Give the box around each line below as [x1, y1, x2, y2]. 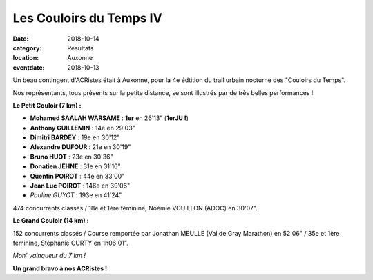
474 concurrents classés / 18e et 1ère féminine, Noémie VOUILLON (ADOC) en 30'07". [12, 203, 258, 212]
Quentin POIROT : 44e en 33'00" [30, 172, 125, 180]
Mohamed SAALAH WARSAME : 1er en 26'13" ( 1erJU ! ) [30, 114, 189, 122]
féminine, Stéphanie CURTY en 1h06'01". [12, 239, 129, 247]
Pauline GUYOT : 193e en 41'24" [30, 191, 122, 199]
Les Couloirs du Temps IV [12, 10, 162, 26]
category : [12, 43, 42, 52]
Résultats [67, 43, 94, 52]
